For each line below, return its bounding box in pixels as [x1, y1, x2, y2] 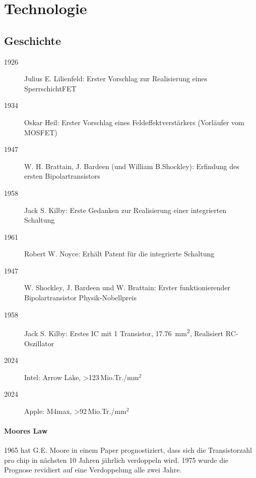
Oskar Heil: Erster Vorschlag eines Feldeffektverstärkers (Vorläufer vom [24, 117, 244, 127]
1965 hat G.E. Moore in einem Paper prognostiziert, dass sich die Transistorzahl [4, 445, 252, 455]
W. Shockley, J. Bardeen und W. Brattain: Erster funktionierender [24, 282, 231, 293]
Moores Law [4, 426, 48, 436]
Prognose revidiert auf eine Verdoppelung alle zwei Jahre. [4, 464, 182, 475]
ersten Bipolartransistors [24, 171, 100, 181]
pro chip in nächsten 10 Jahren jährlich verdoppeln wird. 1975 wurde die [4, 454, 229, 465]
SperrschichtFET [24, 83, 77, 93]
